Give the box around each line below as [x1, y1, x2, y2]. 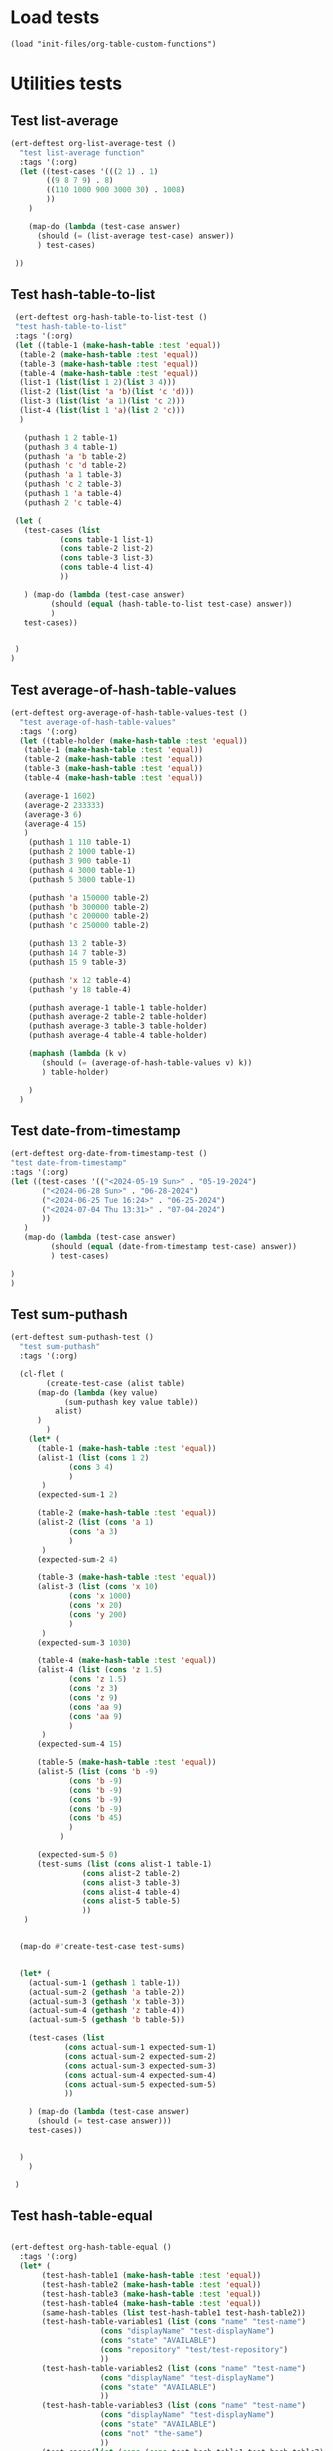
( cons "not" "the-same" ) [99, 2428, 203, 2438]
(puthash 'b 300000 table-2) [28, 902, 150, 912]
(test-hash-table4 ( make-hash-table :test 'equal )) [41, 2298, 262, 2308]
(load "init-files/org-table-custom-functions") [10, 39, 217, 49]
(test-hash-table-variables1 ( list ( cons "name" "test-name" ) [41, 2317, 307, 2327]
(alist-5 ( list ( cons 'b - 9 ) [36, 1767, 159, 1777]
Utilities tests [10, 72, 123, 95]
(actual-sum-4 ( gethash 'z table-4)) [28, 2006, 186, 2016]
